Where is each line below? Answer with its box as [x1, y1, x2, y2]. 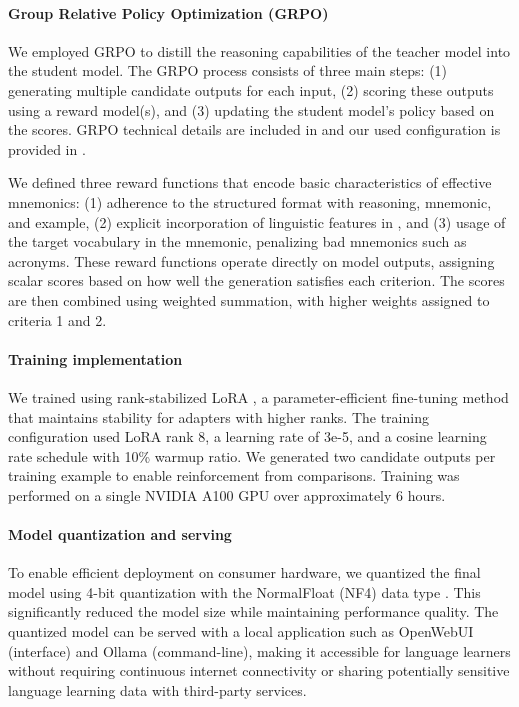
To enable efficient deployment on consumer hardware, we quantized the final [8, 562, 481, 583]
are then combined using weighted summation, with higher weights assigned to [8, 289, 490, 310]
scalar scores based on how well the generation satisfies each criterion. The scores [8, 270, 505, 291]
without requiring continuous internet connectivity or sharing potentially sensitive [8, 660, 510, 681]
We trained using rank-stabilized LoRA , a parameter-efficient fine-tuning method [8, 386, 509, 407]
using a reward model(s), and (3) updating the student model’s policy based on [8, 99, 495, 120]
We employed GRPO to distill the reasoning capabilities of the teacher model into [8, 40, 511, 61]
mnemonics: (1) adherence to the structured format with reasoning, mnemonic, [8, 191, 492, 212]
